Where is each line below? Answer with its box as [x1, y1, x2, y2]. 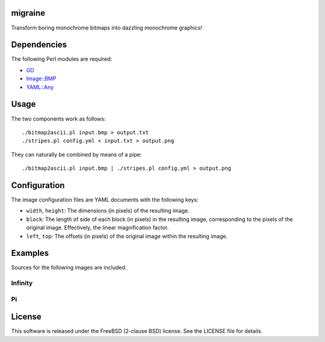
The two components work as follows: [11, 115, 106, 122]
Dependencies [11, 40, 67, 50]
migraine [11, 8, 45, 18]
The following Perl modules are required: [11, 55, 113, 63]
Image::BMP [26, 75, 57, 82]
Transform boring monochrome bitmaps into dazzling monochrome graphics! [11, 24, 203, 31]
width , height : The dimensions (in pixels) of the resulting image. [26, 207, 190, 214]
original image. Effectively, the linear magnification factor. [26, 224, 169, 231]
